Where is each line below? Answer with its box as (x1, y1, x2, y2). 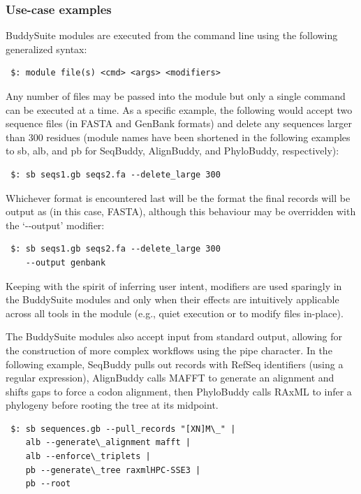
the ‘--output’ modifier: (6, 217, 105, 232)
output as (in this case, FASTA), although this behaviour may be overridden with (6, 204, 356, 219)
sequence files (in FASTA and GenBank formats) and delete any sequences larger (6, 116, 353, 131)
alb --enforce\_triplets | (25, 451, 151, 462)
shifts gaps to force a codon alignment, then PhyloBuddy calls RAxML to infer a (6, 384, 352, 398)
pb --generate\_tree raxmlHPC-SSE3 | (25, 465, 201, 475)
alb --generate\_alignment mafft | (25, 437, 191, 448)
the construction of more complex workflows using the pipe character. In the (6, 342, 332, 357)
